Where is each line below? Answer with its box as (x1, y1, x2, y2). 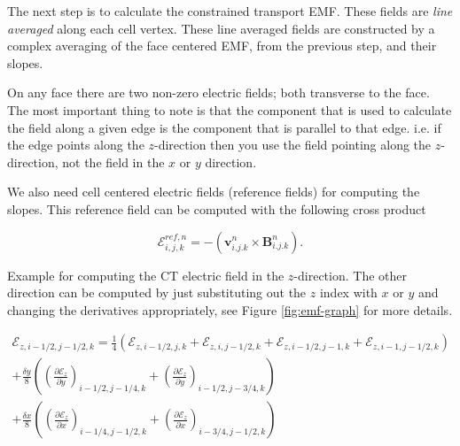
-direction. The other (293, 265, 407, 284)
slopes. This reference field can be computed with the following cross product (7, 199, 426, 218)
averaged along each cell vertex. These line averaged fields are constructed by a (7, 19, 435, 37)
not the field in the (62, 152, 165, 171)
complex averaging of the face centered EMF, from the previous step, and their (7, 36, 437, 55)
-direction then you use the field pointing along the (154, 135, 432, 154)
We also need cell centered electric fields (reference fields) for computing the (7, 182, 420, 201)
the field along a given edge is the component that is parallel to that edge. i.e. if (7, 118, 441, 136)
